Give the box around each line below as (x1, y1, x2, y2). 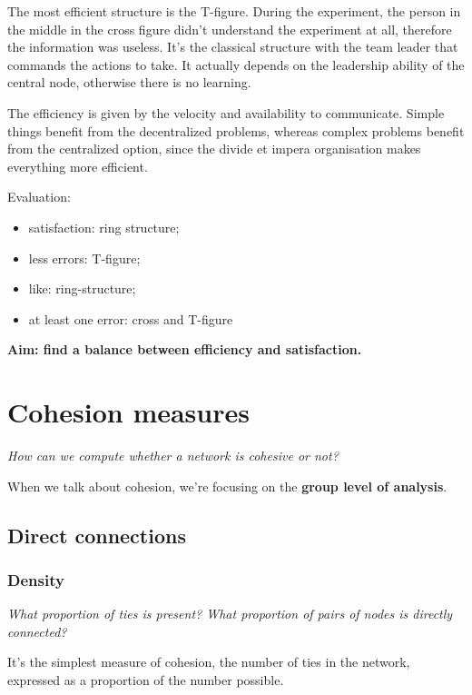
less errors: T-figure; (28, 248, 141, 267)
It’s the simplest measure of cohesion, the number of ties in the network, (7, 652, 410, 671)
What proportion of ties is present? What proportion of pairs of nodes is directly (7, 604, 453, 623)
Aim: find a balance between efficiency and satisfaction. (7, 340, 362, 359)
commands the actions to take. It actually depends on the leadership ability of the (7, 55, 465, 74)
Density (7, 568, 64, 591)
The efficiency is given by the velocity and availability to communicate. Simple (7, 103, 445, 122)
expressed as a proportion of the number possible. (7, 670, 284, 689)
